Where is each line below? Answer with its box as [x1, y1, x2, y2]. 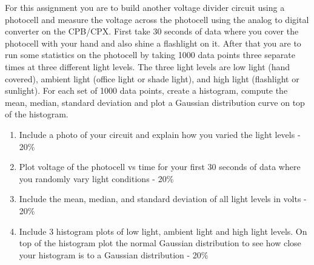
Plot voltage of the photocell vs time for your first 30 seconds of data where [19, 160, 301, 173]
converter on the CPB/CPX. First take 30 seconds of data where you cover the [5, 25, 299, 38]
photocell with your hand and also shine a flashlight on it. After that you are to [5, 36, 301, 49]
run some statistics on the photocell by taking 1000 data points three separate [5, 48, 295, 61]
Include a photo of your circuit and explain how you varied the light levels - [19, 128, 301, 140]
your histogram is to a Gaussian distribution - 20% [19, 248, 209, 261]
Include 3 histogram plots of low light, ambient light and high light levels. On [19, 224, 307, 237]
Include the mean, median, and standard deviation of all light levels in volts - [19, 192, 307, 205]
